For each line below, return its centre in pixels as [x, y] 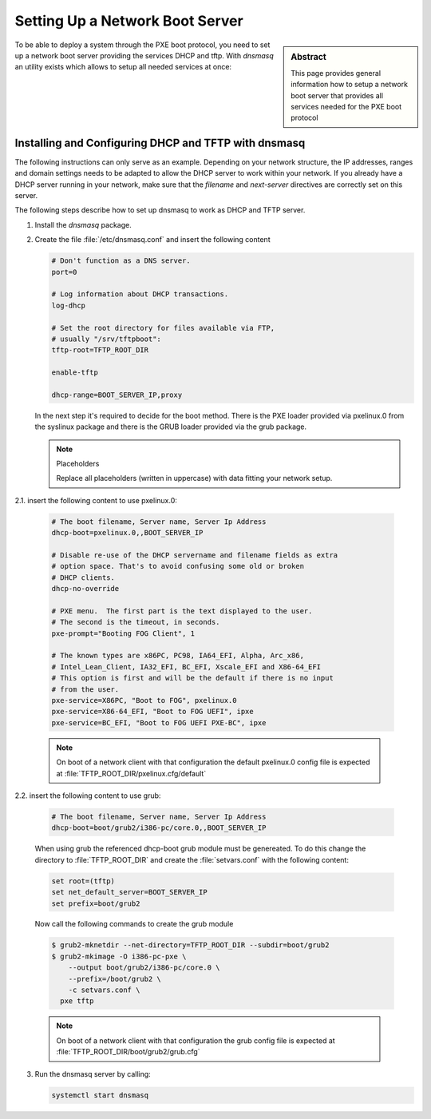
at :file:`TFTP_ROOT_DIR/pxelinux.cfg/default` [131, 773]
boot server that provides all [337, 95]
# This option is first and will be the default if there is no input [193, 678]
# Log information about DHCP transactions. [140, 294]
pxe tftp [77, 1001]
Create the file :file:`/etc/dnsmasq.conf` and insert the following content [152, 240]
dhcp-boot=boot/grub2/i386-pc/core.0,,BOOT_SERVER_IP [159, 828]
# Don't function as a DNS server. [121, 261]
